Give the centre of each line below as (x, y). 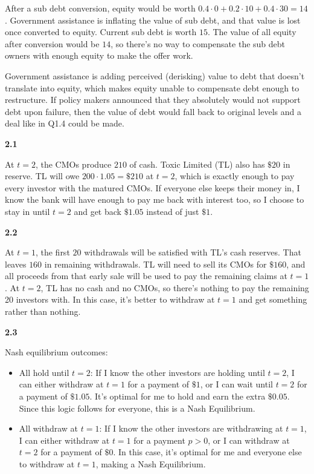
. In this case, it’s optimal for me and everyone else (207, 452)
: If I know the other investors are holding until (178, 372)
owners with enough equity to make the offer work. (99, 55)
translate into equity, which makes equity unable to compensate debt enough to (152, 87)
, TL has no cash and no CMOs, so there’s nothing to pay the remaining (175, 287)
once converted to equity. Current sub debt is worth (101, 32)
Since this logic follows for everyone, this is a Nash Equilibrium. (137, 408)
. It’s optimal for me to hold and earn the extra (178, 396)
